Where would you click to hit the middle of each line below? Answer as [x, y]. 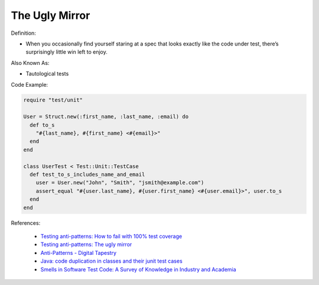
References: [26, 223]
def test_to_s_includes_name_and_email [87, 174]
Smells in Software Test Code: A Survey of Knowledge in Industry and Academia [138, 269]
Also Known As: [30, 63]
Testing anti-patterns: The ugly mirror [86, 244]
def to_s [42, 125]
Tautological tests [47, 74]
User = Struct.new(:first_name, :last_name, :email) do [106, 117]
